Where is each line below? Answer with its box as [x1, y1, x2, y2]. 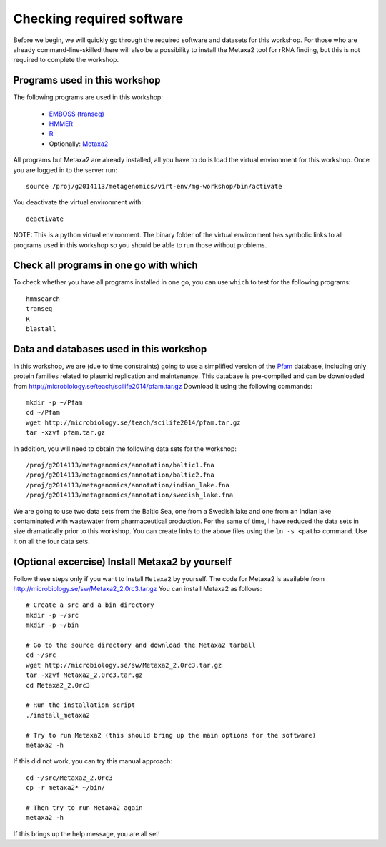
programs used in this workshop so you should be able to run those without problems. [13, 240, 267, 249]
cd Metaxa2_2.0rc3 [26, 681, 91, 689]
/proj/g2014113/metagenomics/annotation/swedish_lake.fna [26, 491, 234, 500]
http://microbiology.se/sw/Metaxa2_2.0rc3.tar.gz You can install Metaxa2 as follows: [13, 585, 262, 593]
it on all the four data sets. [13, 537, 91, 545]
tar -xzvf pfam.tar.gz [26, 429, 106, 437]
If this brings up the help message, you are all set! [13, 829, 160, 838]
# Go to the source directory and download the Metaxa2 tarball [26, 641, 257, 650]
